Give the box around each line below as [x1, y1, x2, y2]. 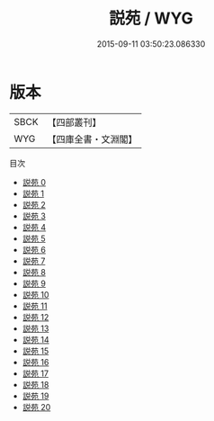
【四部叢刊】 [47, 116, 102, 129]
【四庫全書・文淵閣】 [47, 132, 138, 145]
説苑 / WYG [109, 8, 193, 29]
